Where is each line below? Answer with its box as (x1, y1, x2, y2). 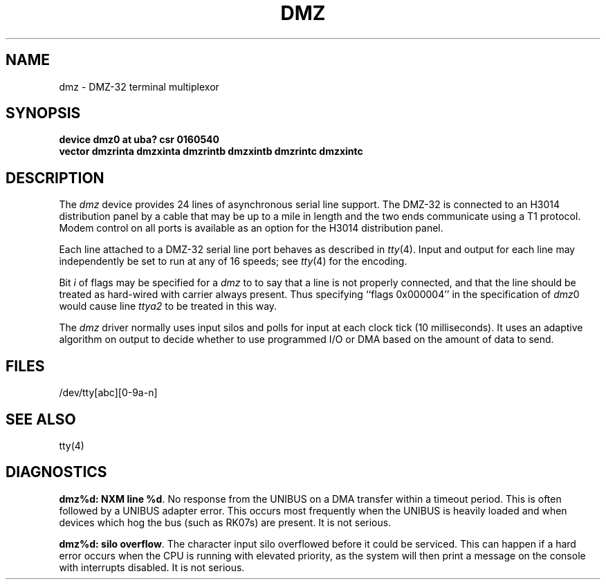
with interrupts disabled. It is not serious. (59, 561, 245, 573)
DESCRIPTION (6, 169, 104, 187)
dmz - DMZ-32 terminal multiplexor (59, 80, 219, 93)
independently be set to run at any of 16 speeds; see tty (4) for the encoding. (59, 255, 407, 268)
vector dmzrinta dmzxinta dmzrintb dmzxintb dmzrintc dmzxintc (59, 145, 363, 158)
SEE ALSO (6, 410, 76, 428)
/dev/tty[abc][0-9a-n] (59, 387, 158, 399)
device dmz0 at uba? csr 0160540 (59, 133, 220, 146)
